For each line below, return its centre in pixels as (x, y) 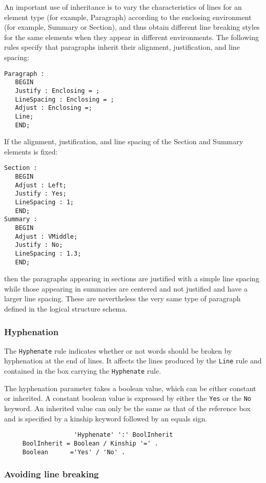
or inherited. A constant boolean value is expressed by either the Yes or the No (128, 398)
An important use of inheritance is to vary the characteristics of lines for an (123, 7)
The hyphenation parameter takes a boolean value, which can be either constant (130, 388)
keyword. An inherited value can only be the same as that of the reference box (127, 408)
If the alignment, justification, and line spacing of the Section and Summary (124, 141)
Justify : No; (39, 245)
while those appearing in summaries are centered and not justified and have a (126, 288)
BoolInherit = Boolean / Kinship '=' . (90, 443)
